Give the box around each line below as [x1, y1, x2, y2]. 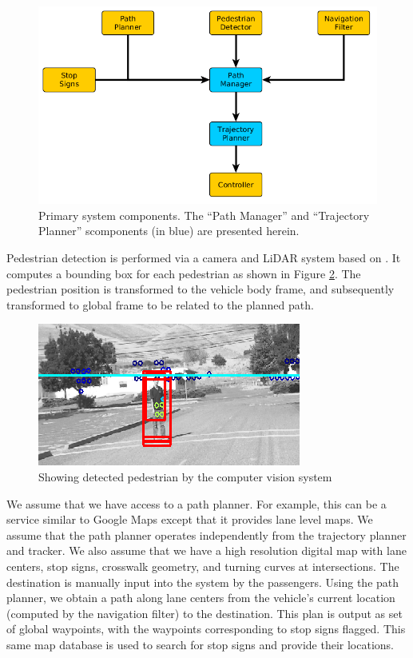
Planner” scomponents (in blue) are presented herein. [38, 222, 300, 239]
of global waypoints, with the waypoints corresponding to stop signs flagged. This [6, 620, 406, 637]
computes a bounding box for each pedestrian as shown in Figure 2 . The [6, 265, 361, 281]
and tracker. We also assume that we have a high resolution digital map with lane [6, 542, 407, 559]
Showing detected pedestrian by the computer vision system [38, 468, 332, 485]
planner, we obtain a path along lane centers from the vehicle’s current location [6, 589, 395, 606]
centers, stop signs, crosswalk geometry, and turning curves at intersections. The [6, 557, 399, 574]
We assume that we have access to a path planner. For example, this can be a [6, 495, 387, 512]
